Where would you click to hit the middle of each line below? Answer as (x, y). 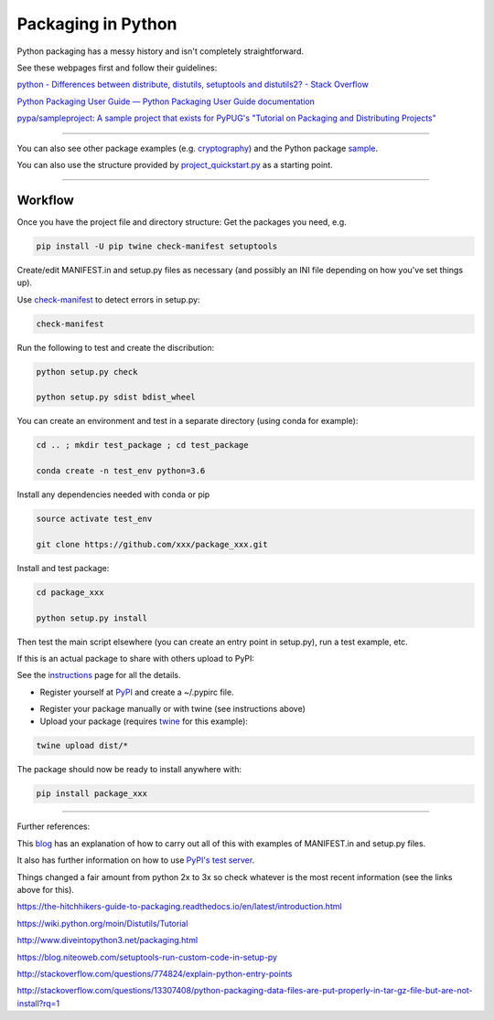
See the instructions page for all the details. (99, 675)
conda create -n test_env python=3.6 (121, 471)
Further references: (54, 826)
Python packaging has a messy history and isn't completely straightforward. (160, 51)
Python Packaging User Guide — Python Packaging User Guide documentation (166, 101)
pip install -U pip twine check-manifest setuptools (157, 246)
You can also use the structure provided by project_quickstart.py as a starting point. (175, 165)
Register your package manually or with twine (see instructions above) (173, 709)
